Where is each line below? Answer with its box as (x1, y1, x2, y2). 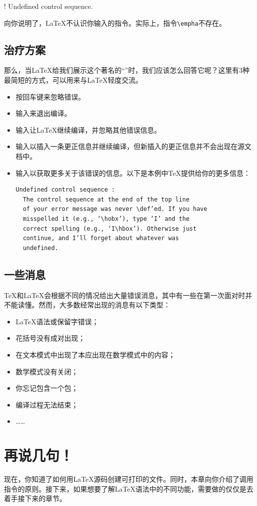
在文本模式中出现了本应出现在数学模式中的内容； (15, 349, 175, 359)
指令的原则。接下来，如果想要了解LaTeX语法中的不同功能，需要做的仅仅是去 (4, 483, 254, 494)
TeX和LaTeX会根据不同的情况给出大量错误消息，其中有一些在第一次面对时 (4, 290, 246, 300)
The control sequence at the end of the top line (23, 196, 190, 203)
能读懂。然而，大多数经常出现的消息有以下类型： (10, 300, 170, 310)
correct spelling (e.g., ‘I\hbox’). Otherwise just (23, 225, 197, 232)
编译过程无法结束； (15, 399, 78, 409)
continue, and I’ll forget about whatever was (23, 235, 179, 242)
